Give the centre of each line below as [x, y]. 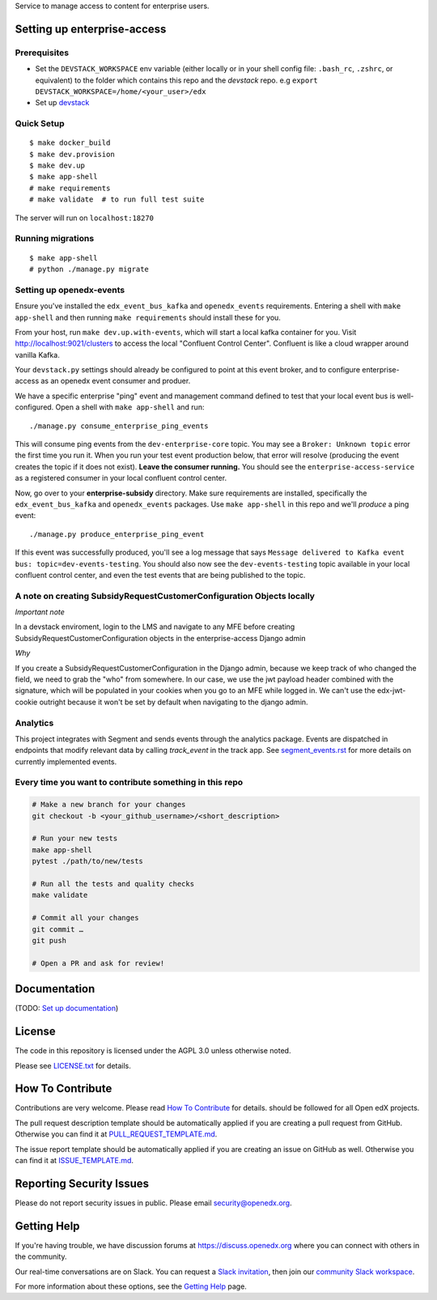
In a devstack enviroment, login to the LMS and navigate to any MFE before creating [155, 627]
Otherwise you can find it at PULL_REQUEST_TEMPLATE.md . [116, 1134]
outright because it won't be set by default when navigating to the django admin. [174, 702]
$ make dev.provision [72, 154]
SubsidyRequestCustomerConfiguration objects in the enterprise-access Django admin [160, 638]
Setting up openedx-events [70, 290]
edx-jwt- [391, 690]
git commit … [58, 929]
